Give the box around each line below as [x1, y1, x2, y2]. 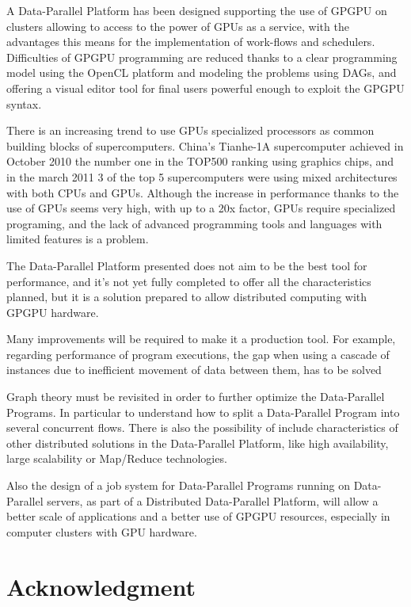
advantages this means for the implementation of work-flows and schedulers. [6, 33, 375, 50]
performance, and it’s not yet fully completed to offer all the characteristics [6, 273, 371, 289]
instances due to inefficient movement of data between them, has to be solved [6, 361, 382, 378]
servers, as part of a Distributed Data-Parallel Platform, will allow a [47, 492, 379, 509]
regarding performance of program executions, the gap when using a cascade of [6, 345, 390, 362]
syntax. [6, 95, 42, 112]
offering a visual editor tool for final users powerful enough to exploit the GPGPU [6, 79, 405, 96]
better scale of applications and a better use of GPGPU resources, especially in [6, 508, 390, 525]
